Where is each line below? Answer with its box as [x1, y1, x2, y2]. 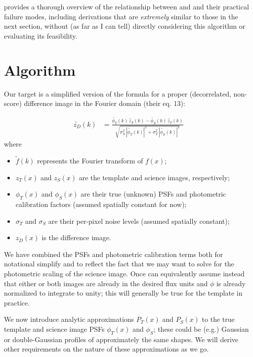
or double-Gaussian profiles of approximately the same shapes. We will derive [4, 334, 238, 344]
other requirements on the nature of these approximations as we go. [4, 344, 209, 354]
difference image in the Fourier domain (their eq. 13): [24, 98, 185, 108]
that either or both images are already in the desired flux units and [4, 278, 208, 288]
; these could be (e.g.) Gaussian [153, 323, 249, 334]
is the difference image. [42, 232, 111, 243]
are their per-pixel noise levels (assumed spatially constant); [48, 215, 230, 226]
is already [216, 278, 246, 288]
